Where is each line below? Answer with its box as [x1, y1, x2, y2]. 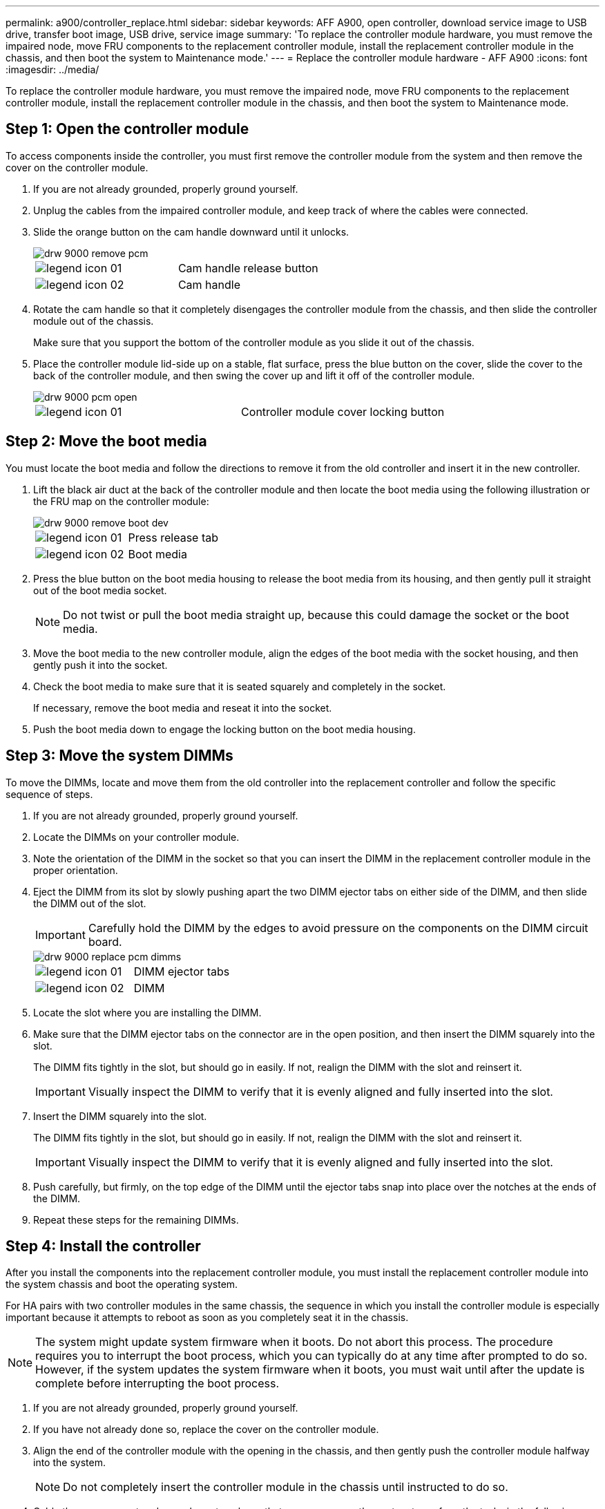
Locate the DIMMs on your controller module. [33, 831, 240, 843]
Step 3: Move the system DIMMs [6, 747, 233, 765]
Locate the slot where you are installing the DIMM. [33, 1006, 262, 1018]
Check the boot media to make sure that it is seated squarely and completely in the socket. [33, 680, 446, 692]
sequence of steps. [6, 788, 93, 800]
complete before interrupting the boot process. [35, 1376, 279, 1391]
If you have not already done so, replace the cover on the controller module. [33, 1423, 379, 1436]
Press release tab [128, 530, 218, 544]
